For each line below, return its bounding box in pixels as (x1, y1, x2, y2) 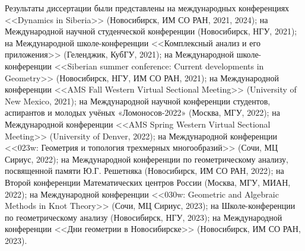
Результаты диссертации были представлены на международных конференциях (5, 2, 290, 14)
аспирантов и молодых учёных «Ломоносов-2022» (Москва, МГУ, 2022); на (5, 106, 280, 119)
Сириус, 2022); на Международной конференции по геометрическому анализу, (5, 152, 288, 165)
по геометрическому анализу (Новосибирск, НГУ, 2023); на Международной (5, 211, 282, 223)
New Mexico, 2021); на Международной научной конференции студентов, (5, 94, 271, 107)
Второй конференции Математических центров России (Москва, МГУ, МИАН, (5, 176, 291, 188)
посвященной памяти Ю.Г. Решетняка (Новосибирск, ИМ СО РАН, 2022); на (5, 164, 284, 177)
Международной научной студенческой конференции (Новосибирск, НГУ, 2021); (5, 25, 297, 37)
